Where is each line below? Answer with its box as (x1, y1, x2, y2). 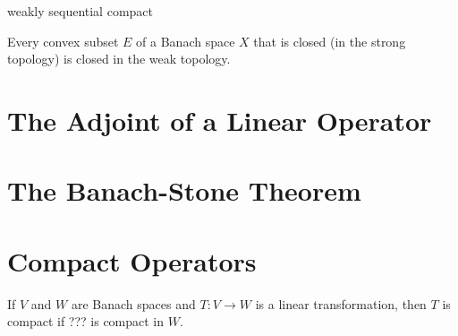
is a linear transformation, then (255, 294, 427, 313)
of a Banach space (136, 31, 235, 50)
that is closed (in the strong (253, 31, 406, 50)
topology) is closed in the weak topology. (7, 49, 231, 68)
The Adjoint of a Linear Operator (7, 101, 432, 138)
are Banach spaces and (71, 294, 196, 313)
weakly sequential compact (7, 2, 154, 20)
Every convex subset (7, 31, 119, 50)
